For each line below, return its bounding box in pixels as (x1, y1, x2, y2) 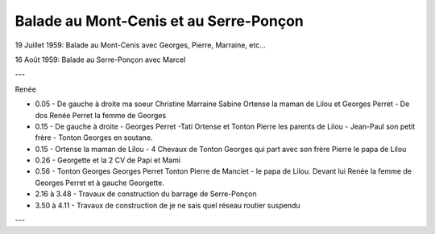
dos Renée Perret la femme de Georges (35, 110, 167, 120)
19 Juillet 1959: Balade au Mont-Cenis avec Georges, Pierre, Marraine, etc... (14, 40, 266, 50)
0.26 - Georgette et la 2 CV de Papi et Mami (35, 155, 181, 165)
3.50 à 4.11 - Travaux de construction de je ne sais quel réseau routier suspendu (35, 200, 301, 210)
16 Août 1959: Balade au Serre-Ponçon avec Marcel (14, 55, 186, 64)
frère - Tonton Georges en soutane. (35, 133, 153, 142)
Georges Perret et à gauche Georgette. (35, 178, 164, 187)
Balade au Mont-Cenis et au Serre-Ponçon (14, 12, 304, 30)
